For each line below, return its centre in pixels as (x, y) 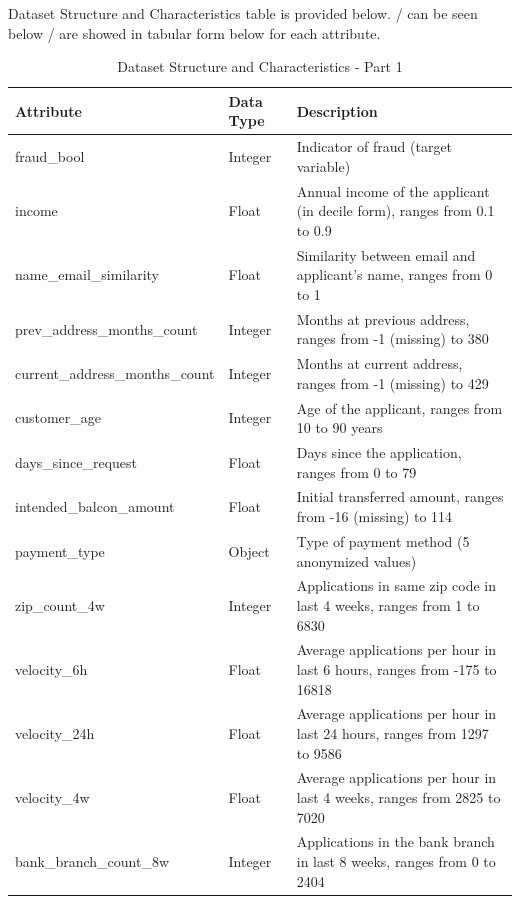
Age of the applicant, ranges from (399, 407)
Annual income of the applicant (393, 190)
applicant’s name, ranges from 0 (394, 274)
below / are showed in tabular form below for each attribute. (194, 32)
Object (249, 550)
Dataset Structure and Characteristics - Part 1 (260, 66)
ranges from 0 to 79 (356, 471)
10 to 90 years (339, 427)
